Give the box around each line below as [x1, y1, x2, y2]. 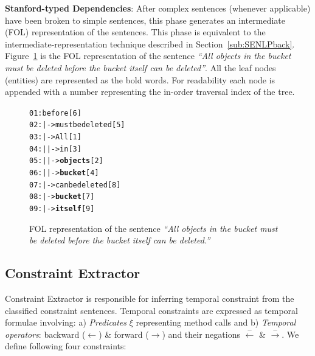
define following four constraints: [5, 340, 126, 352]
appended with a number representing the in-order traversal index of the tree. [5, 85, 295, 98]
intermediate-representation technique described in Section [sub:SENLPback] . [5, 37, 295, 50]
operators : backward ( [5, 327, 86, 340]
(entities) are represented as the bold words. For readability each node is [5, 73, 275, 86]
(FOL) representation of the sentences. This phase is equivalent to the [5, 26, 266, 38]
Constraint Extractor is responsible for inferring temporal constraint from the [5, 292, 294, 305]
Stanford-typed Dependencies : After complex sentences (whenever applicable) [5, 2, 311, 14]
